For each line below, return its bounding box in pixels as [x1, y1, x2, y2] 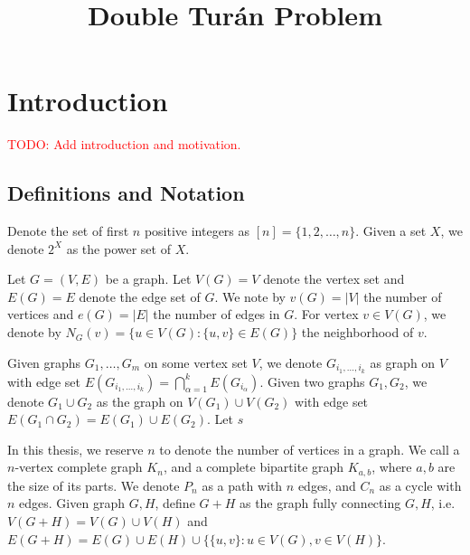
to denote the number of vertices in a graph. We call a [159, 439, 460, 458]
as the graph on [96, 391, 183, 410]
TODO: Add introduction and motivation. [7, 135, 241, 154]
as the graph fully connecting [239, 494, 401, 513]
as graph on [370, 353, 436, 372]
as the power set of [66, 239, 171, 258]
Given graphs [7, 353, 81, 372]
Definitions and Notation [7, 179, 245, 207]
